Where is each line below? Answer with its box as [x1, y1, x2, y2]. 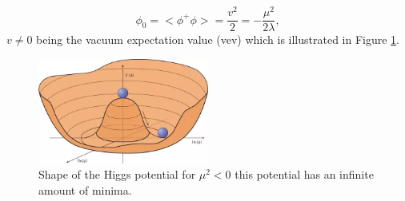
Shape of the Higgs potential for [38, 166, 196, 183]
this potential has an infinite [235, 166, 374, 183]
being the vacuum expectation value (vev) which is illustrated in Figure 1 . [36, 31, 400, 48]
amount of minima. [38, 181, 132, 198]
